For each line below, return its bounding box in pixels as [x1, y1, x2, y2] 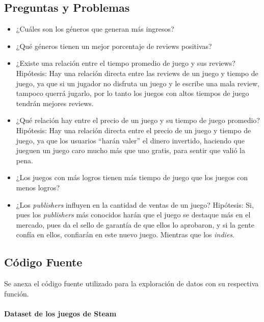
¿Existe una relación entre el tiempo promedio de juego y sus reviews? [16, 58, 235, 68]
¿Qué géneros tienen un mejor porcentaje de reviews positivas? [16, 40, 212, 51]
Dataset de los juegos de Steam [4, 308, 117, 318]
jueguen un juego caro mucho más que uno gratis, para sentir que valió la [16, 145, 245, 156]
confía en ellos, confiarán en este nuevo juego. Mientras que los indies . [16, 229, 234, 240]
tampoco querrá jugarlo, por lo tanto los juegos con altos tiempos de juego [16, 88, 249, 98]
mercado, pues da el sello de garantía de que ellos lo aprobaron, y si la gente [16, 219, 254, 230]
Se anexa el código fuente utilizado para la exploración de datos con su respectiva [4, 278, 259, 289]
